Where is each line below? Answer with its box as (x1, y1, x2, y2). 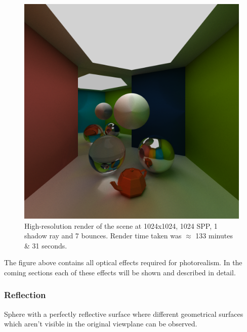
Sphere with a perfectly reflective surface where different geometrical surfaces (4, 308, 243, 319)
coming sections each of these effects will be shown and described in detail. (4, 267, 236, 277)
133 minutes (195, 230, 233, 241)
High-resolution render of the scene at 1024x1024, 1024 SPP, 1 (24, 220, 218, 231)
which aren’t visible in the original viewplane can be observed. (4, 318, 197, 329)
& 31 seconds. (24, 240, 67, 251)
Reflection (4, 288, 46, 301)
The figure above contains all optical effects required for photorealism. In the (4, 257, 242, 268)
